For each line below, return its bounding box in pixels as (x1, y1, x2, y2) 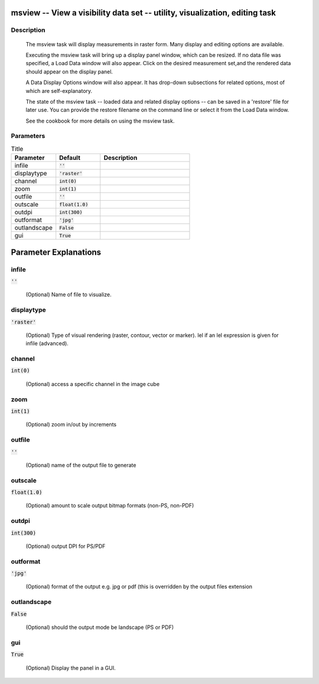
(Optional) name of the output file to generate (25, 461, 136, 468)
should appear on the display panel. (25, 68, 113, 75)
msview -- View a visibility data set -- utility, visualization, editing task (11, 8, 276, 18)
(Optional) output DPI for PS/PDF (25, 542, 106, 550)
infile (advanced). (25, 340, 69, 347)
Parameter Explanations (11, 247, 102, 257)
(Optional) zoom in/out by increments (25, 421, 117, 428)
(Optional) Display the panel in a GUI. (25, 664, 116, 672)
